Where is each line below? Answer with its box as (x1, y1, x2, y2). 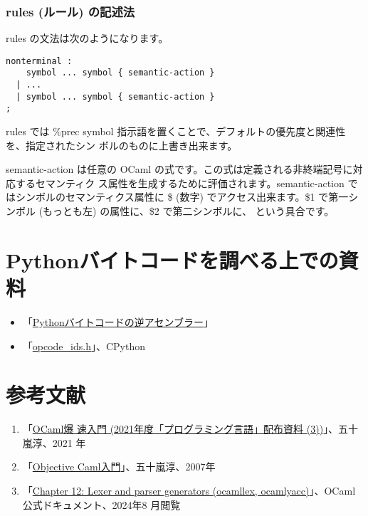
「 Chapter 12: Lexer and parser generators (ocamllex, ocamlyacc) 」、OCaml (22, 483, 356, 498)
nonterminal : (6, 56, 73, 66)
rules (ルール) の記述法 (6, 2, 135, 20)
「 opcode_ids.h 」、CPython (22, 338, 146, 353)
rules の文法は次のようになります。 (6, 31, 169, 46)
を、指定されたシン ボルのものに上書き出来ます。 (6, 137, 238, 152)
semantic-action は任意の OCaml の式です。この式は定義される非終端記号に (6, 162, 353, 177)
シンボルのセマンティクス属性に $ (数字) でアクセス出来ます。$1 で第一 (15, 189, 349, 204)
